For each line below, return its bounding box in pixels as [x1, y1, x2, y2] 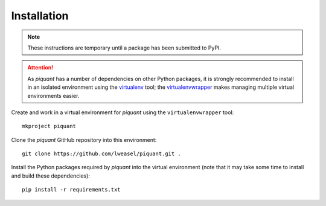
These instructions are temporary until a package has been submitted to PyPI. [27, 44, 222, 51]
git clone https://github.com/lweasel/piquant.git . [22, 150, 181, 157]
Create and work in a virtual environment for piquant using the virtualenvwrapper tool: [11, 109, 234, 116]
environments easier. [27, 92, 80, 99]
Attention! [27, 64, 54, 71]
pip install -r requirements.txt [22, 186, 121, 193]
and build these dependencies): [11, 172, 91, 179]
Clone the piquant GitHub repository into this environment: [11, 136, 157, 143]
